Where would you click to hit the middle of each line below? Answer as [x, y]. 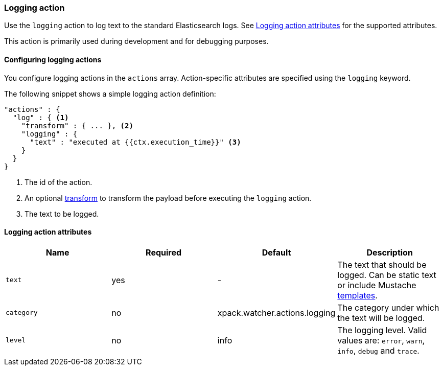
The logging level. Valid [382, 330]
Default [276, 252]
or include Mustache [377, 285]
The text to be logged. [62, 214]
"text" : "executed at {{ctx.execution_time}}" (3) [135, 142]
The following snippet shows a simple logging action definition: [110, 94]
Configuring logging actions [53, 59]
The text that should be [382, 264]
